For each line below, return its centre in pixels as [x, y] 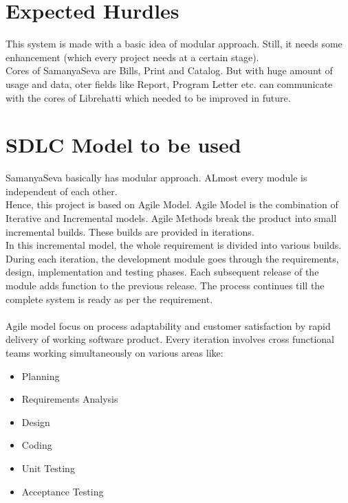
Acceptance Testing [63, 491]
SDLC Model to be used [123, 145]
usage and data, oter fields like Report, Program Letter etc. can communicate [169, 83]
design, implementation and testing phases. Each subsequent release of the [162, 272]
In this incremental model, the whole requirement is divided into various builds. [174, 245]
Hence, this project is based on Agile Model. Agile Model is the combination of [172, 204]
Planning [41, 376]
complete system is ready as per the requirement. [109, 299]
